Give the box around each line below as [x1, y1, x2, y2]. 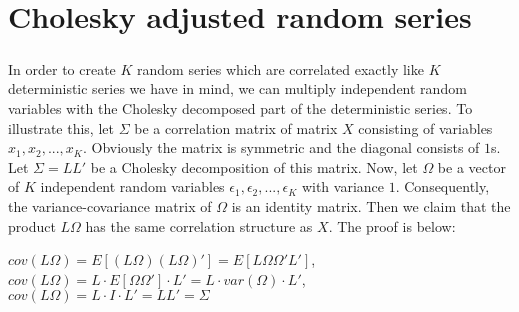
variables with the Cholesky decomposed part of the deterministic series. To [8, 97, 473, 118]
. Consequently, [395, 176, 490, 197]
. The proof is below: [328, 215, 456, 236]
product [8, 215, 56, 236]
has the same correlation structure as [85, 215, 313, 236]
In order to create [8, 58, 116, 79]
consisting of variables [358, 117, 493, 138]
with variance [301, 176, 385, 197]
